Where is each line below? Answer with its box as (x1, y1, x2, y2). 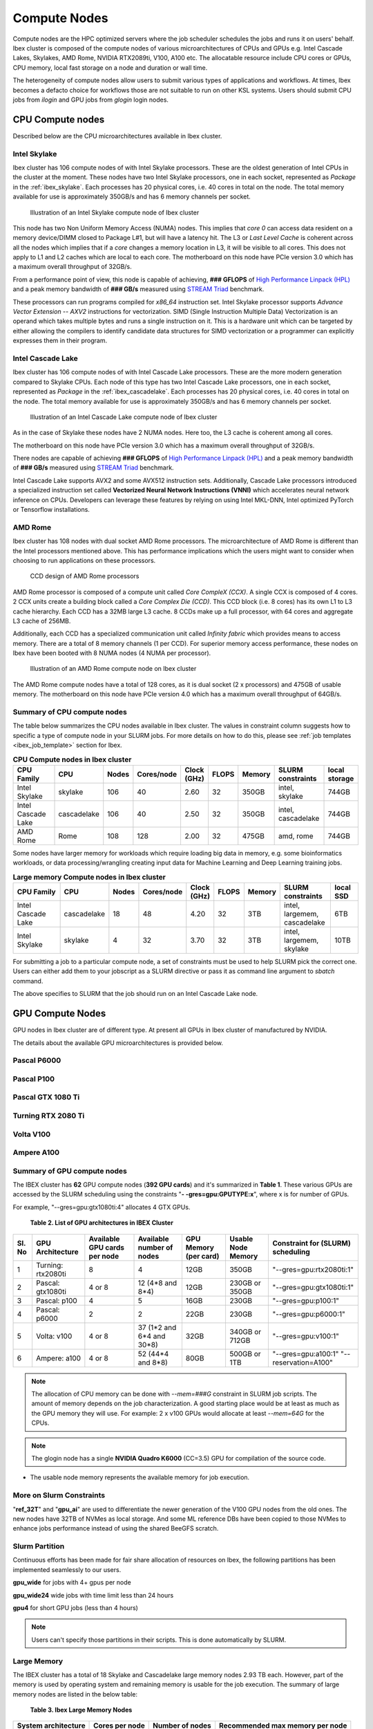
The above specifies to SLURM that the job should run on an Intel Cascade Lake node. (12, 990, 258, 998)
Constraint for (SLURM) (272, 1238, 352, 1248)
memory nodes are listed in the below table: (12, 1690, 138, 1698)
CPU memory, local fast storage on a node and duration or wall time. (12, 63, 208, 72)
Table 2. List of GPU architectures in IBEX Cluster (30, 1219, 174, 1227)
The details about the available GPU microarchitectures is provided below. (12, 1038, 224, 1047)
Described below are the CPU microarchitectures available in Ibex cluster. (12, 131, 222, 140)
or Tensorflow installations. (12, 506, 90, 514)
